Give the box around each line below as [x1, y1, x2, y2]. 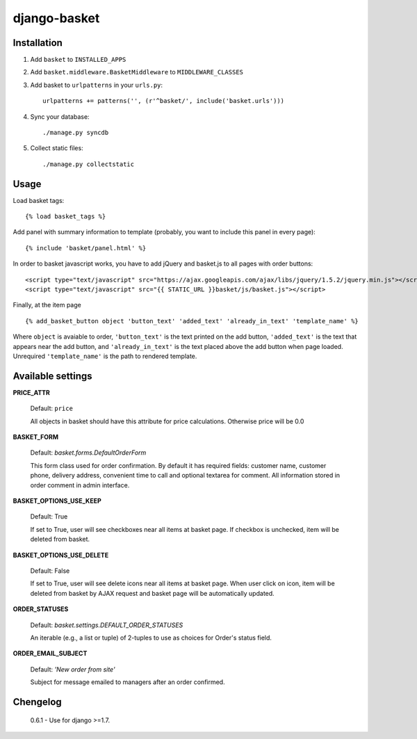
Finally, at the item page [13, 301, 81, 309]
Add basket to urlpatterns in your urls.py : [30, 81, 163, 89]
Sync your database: [30, 112, 90, 121]
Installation [13, 37, 63, 49]
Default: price [30, 404, 73, 413]
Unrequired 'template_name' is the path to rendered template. [13, 352, 197, 360]
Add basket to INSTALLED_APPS [30, 56, 126, 64]
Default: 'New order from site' [30, 665, 115, 674]
